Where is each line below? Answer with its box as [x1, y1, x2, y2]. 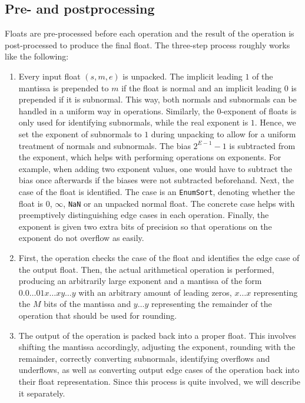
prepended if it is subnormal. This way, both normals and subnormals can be [18, 93, 297, 105]
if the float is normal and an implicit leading [121, 81, 282, 94]
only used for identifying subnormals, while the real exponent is [18, 116, 248, 128]
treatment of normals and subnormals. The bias [18, 139, 191, 151]
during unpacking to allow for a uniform [151, 127, 296, 140]
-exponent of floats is [221, 104, 297, 117]
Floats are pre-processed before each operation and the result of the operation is [5, 27, 294, 39]
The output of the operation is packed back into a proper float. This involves [18, 329, 296, 341]
